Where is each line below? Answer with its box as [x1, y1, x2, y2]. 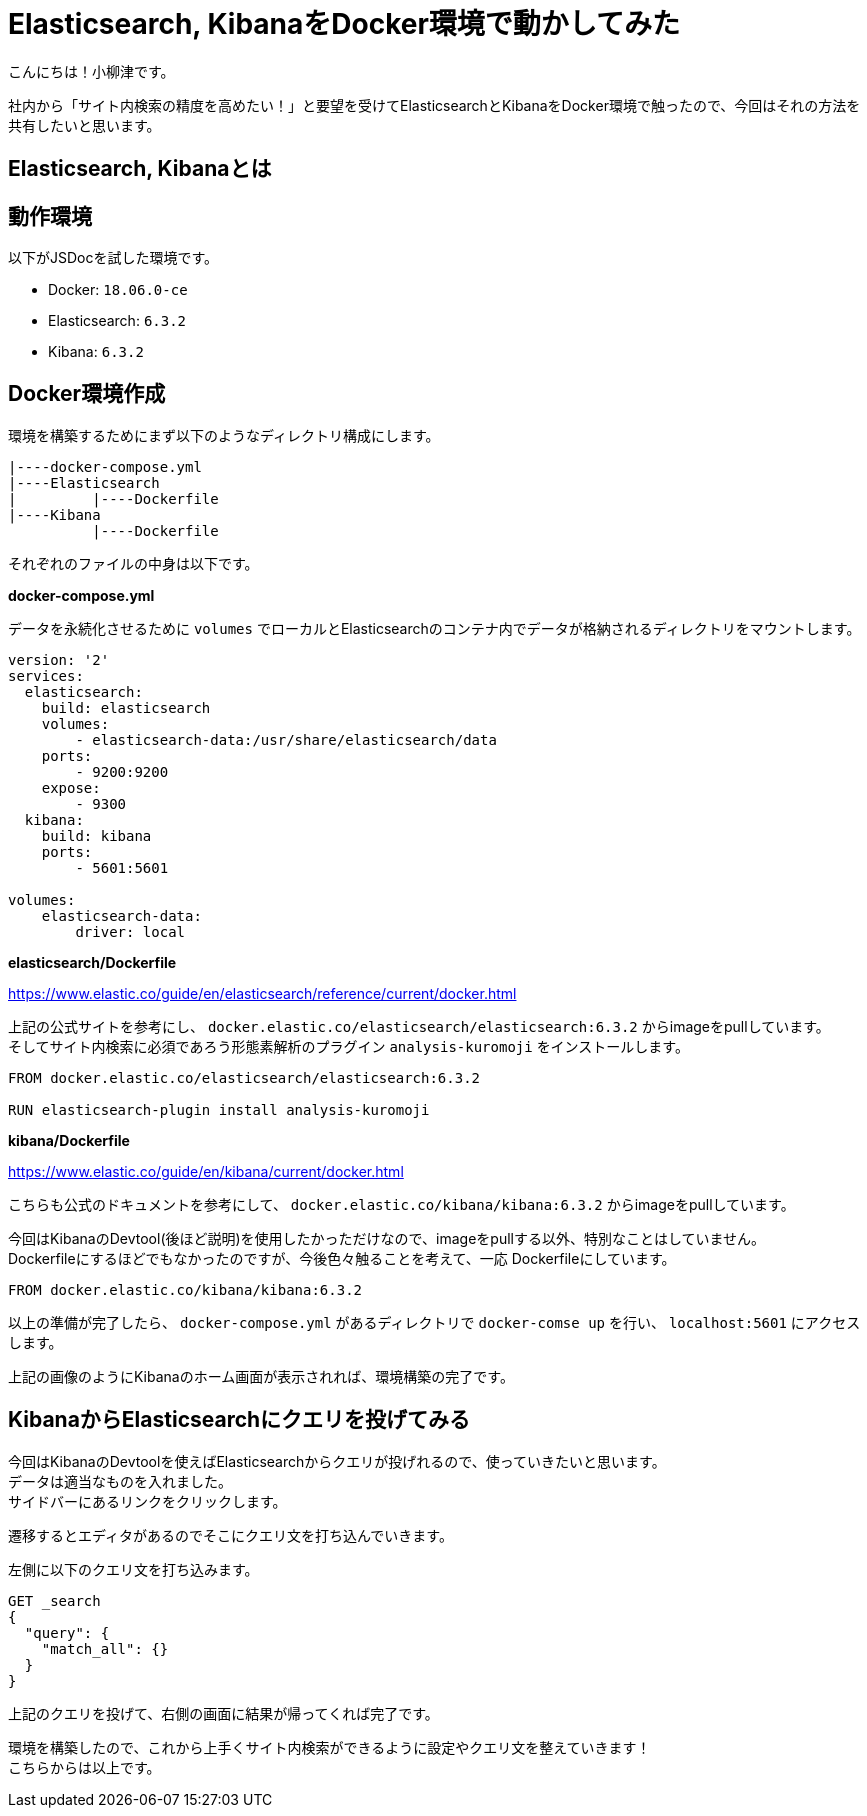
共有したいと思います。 [8, 116, 161, 134]
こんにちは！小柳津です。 [8, 62, 175, 80]
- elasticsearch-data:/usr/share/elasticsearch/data [75, 731, 497, 748]
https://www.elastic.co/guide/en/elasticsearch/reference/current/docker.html [8, 984, 517, 1002]
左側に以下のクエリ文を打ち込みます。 [8, 1560, 259, 1578]
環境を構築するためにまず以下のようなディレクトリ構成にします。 [8, 426, 440, 444]
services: [8, 667, 84, 684]
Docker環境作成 [8, 381, 166, 407]
